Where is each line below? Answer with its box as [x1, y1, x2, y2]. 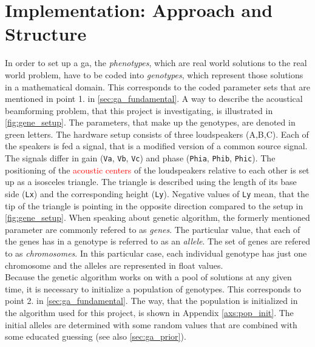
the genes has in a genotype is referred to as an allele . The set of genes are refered [5, 235, 311, 248]
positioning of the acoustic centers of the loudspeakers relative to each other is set [5, 163, 310, 176]
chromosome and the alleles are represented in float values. [5, 258, 223, 271]
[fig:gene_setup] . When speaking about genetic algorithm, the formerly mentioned [5, 211, 310, 224]
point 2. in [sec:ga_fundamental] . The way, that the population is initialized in [5, 294, 298, 307]
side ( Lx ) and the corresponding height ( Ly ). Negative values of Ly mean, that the [5, 187, 310, 200]
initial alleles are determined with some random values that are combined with [5, 318, 297, 331]
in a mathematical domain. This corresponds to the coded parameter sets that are [5, 80, 310, 93]
